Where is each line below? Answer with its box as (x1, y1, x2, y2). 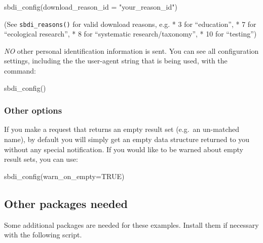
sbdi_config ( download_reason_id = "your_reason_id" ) (4, 2, 177, 12)
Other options (4, 104, 62, 117)
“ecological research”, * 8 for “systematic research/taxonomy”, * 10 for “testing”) (4, 28, 257, 39)
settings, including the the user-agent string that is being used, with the (4, 55, 228, 66)
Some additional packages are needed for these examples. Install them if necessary (4, 219, 259, 230)
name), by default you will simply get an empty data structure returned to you (4, 134, 250, 145)
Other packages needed (4, 195, 128, 211)
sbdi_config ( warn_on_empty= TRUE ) (4, 170, 125, 181)
